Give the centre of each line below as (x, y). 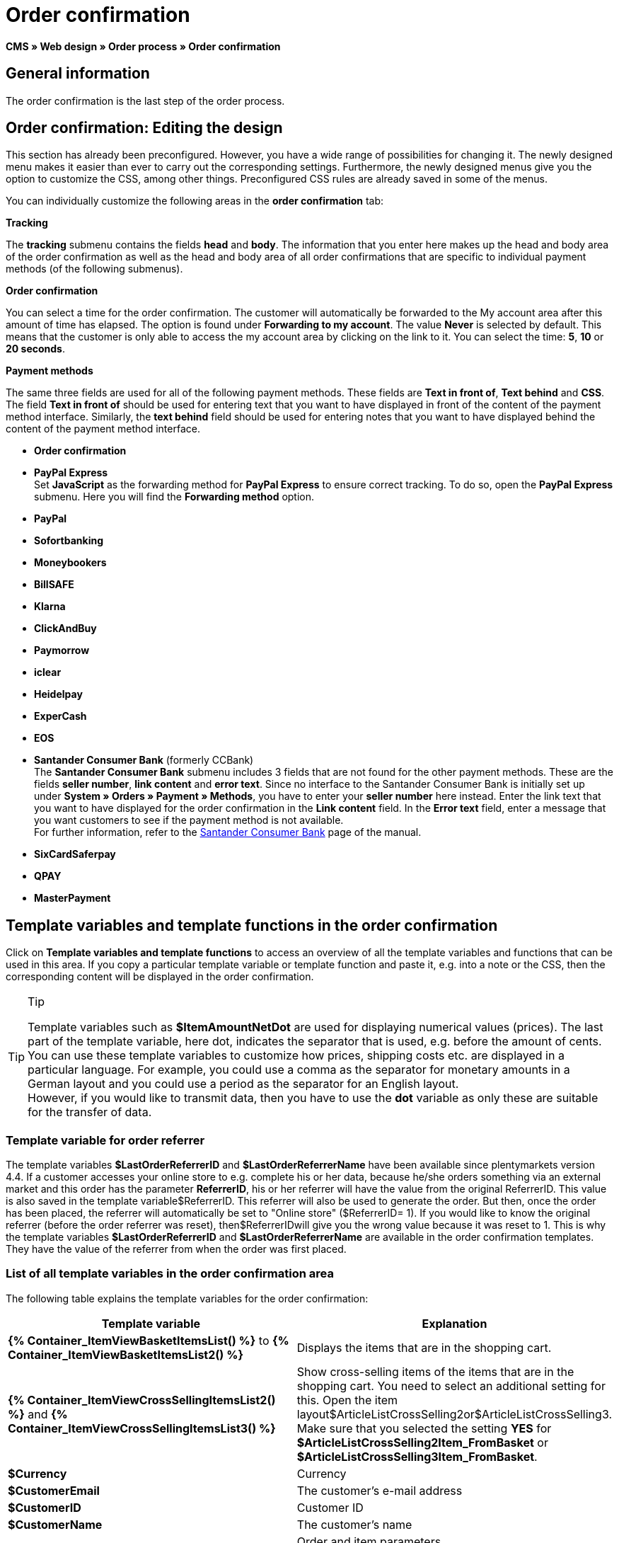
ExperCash (60, 716)
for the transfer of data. (90, 1112)
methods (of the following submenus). (94, 269)
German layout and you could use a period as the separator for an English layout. (243, 1084)
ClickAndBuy (65, 629)
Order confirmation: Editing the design (144, 128)
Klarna (50, 607)
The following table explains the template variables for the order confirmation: (187, 1298)
